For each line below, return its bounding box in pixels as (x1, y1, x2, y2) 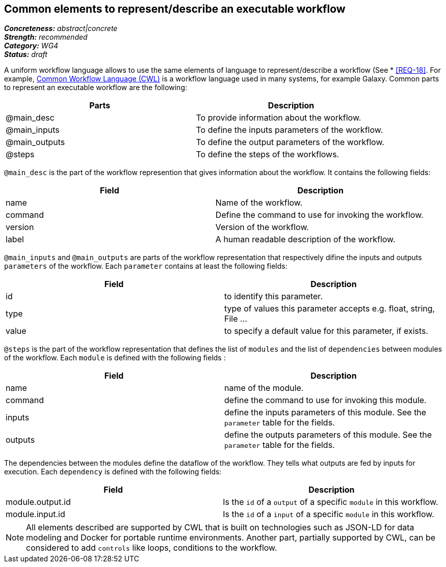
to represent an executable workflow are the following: (4, 83, 188, 92)
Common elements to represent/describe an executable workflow (4, 3, 346, 15)
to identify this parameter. (224, 291, 323, 302)
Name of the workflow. (215, 197, 303, 208)
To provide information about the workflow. (196, 112, 361, 123)
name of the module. (224, 383, 304, 393)
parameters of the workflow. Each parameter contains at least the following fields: (4, 262, 287, 271)
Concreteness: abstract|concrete (4, 24, 118, 33)
